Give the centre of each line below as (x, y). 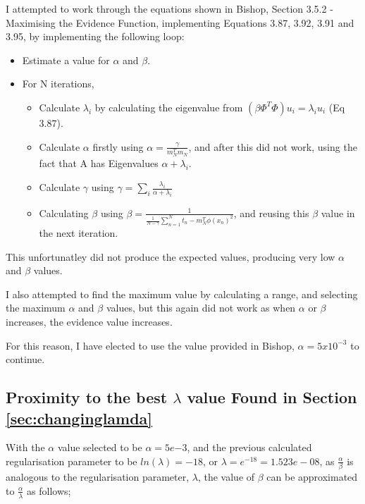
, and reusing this (271, 213)
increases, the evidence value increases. (89, 321)
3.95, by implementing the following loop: (95, 36)
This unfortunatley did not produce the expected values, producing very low (171, 256)
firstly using (118, 146)
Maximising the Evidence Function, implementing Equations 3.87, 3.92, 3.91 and (180, 22)
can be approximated (312, 477)
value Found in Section (272, 397)
